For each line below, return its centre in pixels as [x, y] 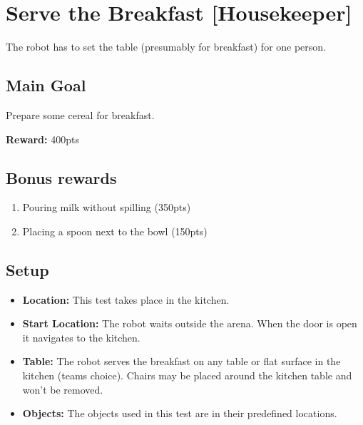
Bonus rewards [61, 177]
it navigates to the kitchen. [81, 337]
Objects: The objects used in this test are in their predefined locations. [180, 413]
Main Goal [46, 85]
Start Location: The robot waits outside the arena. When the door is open [190, 323]
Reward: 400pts [42, 139]
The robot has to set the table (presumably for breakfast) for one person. [166, 47]
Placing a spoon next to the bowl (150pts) [115, 231]
